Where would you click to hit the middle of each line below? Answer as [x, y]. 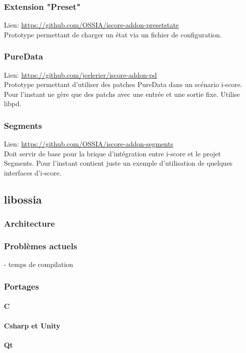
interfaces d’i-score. [33, 173]
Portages [22, 286]
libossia [23, 199]
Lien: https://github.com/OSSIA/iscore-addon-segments [89, 144]
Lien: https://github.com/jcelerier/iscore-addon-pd [81, 74]
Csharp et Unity [32, 325]
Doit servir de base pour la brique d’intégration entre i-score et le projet [112, 153]
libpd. [13, 103]
